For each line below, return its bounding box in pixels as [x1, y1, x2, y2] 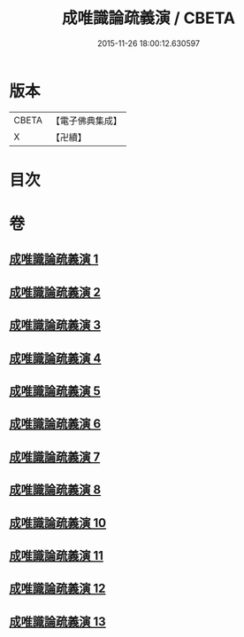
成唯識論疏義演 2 [9, 285, 102, 300]
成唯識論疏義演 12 [9, 581, 106, 596]
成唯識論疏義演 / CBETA [61, 8, 236, 28]
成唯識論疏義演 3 [9, 318, 102, 333]
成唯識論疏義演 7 [9, 449, 101, 464]
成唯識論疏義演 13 [9, 614, 106, 629]
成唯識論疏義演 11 [9, 547, 104, 563]
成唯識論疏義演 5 [9, 383, 102, 399]
